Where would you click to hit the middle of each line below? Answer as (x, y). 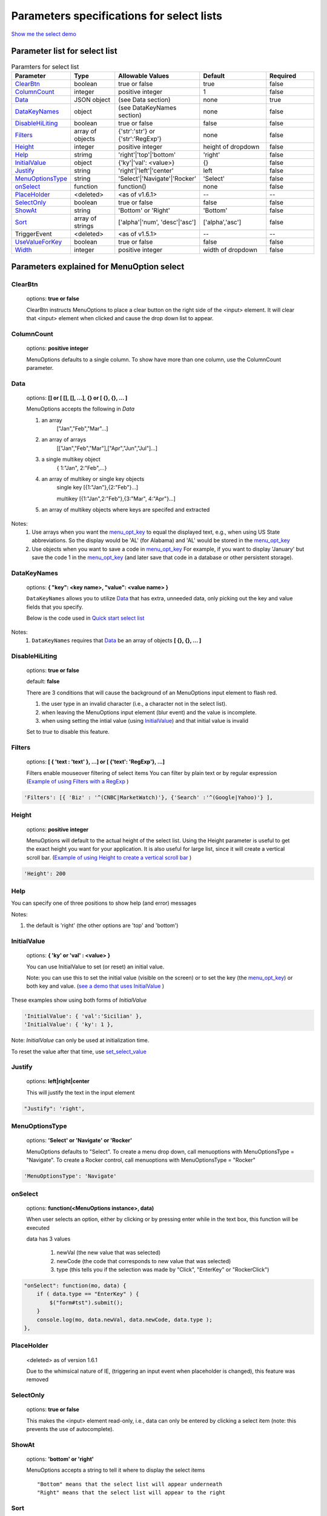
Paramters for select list (45, 67)
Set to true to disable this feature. (68, 732)
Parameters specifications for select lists (117, 16)
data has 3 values (48, 1239)
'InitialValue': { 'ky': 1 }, (69, 1025)
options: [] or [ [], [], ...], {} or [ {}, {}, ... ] (77, 398)
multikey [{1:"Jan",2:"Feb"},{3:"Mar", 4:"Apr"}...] (116, 498)
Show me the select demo (44, 34)
